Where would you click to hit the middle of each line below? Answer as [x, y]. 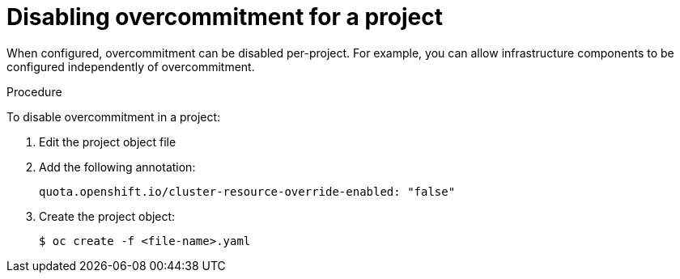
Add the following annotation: [117, 167]
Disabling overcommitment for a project [225, 17]
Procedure [34, 91]
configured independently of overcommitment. [131, 66]
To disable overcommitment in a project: [114, 116]
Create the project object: [107, 216]
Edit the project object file [108, 142]
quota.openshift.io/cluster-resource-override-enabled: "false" [247, 191]
